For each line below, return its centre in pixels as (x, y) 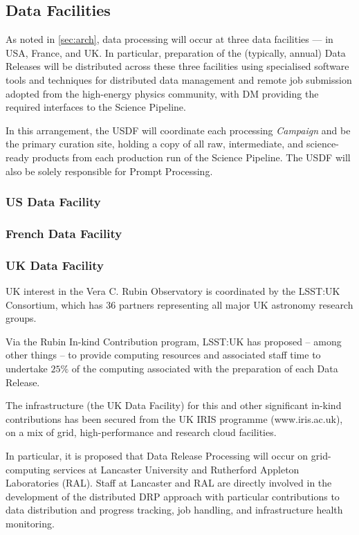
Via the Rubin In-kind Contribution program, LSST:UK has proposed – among (174, 341)
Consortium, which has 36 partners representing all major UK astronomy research (179, 304)
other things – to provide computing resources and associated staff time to (163, 355)
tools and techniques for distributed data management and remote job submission (179, 79)
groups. (21, 318)
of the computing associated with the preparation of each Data (205, 369)
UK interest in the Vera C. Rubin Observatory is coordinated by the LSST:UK (173, 291)
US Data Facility (53, 202)
